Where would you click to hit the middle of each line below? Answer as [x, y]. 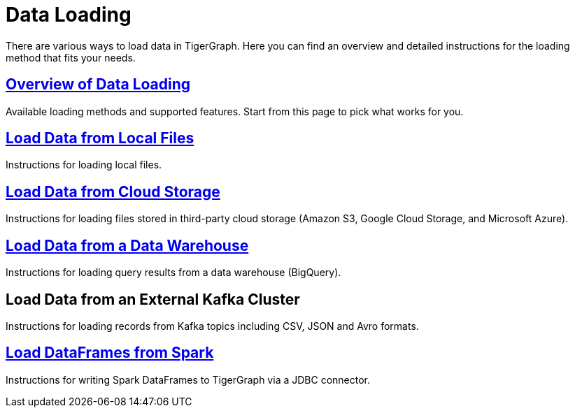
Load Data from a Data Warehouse [127, 245]
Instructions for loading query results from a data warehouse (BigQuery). [173, 273]
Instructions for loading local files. [84, 165]
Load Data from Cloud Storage [113, 191]
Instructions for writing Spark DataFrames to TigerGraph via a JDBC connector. [188, 379]
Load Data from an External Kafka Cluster [153, 299]
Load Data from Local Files [100, 138]
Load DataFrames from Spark [110, 353]
